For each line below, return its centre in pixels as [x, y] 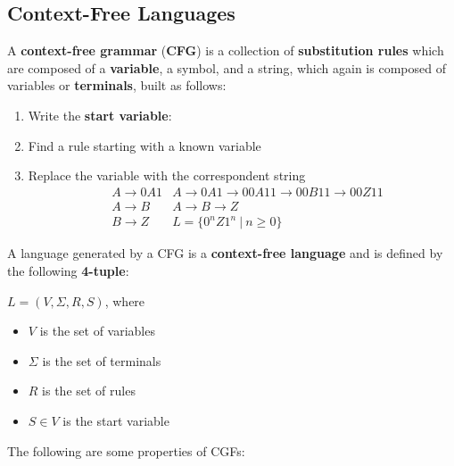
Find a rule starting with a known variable [144, 145]
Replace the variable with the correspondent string [167, 175]
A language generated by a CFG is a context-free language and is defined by [225, 253]
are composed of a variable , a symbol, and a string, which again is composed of [227, 67]
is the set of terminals [102, 360]
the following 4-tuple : [68, 270]
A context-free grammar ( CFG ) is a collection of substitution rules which [226, 50]
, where [125, 300]
